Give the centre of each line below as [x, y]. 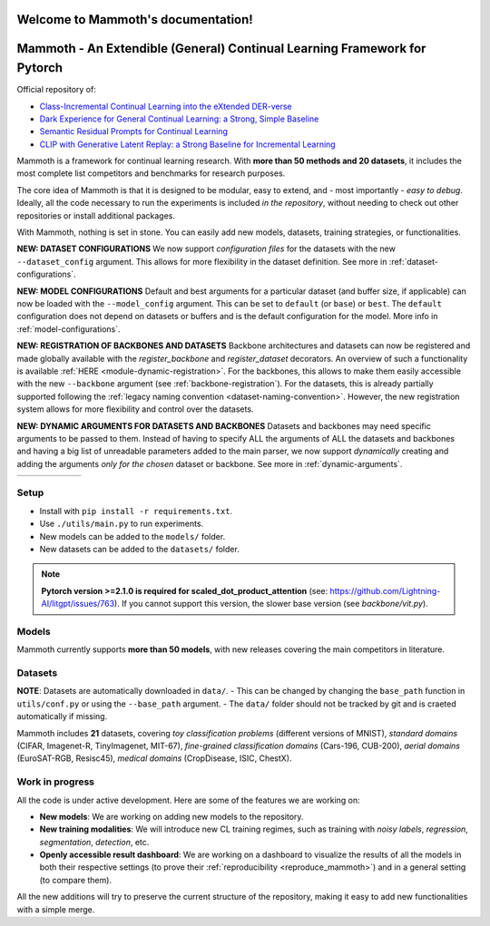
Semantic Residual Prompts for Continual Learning [134, 132]
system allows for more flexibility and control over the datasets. [135, 409]
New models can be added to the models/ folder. [132, 536]
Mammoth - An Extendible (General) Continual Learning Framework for [221, 49]
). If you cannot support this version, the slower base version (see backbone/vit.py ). [271, 604]
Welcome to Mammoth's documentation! [135, 19]
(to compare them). [76, 880]
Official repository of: [57, 90]
